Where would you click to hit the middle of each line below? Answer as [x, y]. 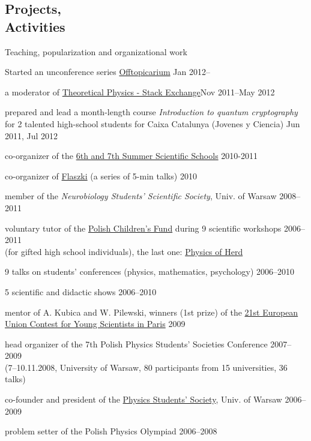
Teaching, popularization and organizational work [96, 51]
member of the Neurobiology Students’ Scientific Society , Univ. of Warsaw [141, 196]
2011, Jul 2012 [32, 135]
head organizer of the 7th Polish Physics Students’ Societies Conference [136, 343]
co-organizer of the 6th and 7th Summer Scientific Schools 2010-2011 [131, 156]
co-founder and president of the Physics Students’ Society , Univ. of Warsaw [143, 399]
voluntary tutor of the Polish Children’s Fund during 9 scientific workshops [143, 228]
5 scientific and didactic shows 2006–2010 [81, 291]
